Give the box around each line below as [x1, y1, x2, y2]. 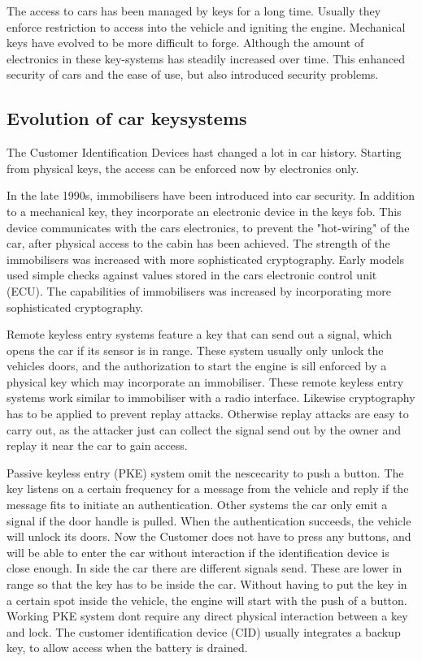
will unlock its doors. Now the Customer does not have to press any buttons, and [7, 528, 411, 545]
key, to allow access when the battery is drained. [7, 639, 248, 656]
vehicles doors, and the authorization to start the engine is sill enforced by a [7, 357, 387, 374]
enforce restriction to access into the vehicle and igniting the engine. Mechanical [7, 18, 406, 35]
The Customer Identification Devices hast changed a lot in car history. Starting [7, 144, 402, 161]
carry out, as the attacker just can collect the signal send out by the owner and [7, 421, 401, 438]
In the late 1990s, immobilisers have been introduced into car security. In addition [7, 187, 415, 204]
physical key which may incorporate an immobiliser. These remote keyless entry [7, 373, 404, 390]
